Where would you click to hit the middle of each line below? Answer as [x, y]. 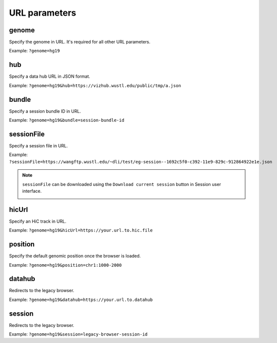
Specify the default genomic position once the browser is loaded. [75, 256]
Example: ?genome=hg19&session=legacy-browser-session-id [78, 334]
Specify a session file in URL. [38, 146]
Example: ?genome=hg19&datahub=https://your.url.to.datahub [81, 299]
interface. [32, 191]
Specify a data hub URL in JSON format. [50, 76]
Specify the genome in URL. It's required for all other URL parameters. [80, 42]
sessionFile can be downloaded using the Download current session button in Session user [122, 184]
